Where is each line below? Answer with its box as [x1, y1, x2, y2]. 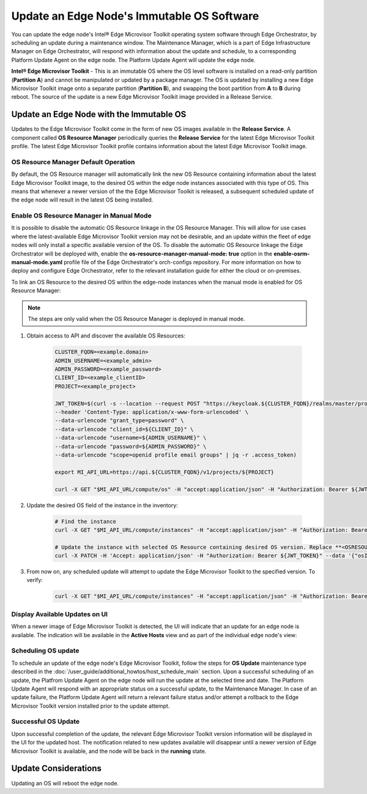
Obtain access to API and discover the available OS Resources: [26, 332, 186, 339]
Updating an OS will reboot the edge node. [11, 779, 119, 787]
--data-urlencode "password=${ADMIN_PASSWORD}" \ [54, 443, 207, 450]
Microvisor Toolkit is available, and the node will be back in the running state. [11, 747, 207, 755]
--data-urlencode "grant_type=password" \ [54, 417, 184, 424]
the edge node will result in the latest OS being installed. [11, 196, 154, 203]
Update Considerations [11, 763, 102, 774]
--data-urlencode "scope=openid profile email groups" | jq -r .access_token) [54, 452, 297, 458]
